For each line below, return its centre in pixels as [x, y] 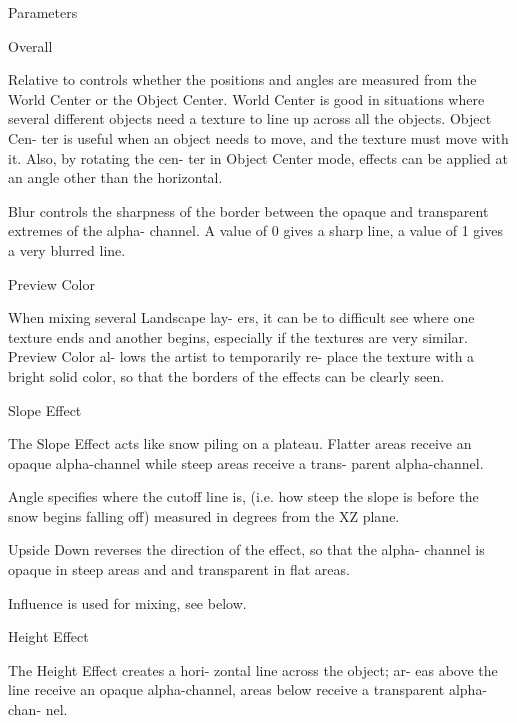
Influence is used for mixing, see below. [127, 602]
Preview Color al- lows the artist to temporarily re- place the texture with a [241, 356]
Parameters [43, 12]
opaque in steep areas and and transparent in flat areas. [179, 569]
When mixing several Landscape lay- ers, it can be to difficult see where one [241, 317]
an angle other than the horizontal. [115, 177]
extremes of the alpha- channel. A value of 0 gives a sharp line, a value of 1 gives [255, 230]
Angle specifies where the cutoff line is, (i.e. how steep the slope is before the [243, 496]
